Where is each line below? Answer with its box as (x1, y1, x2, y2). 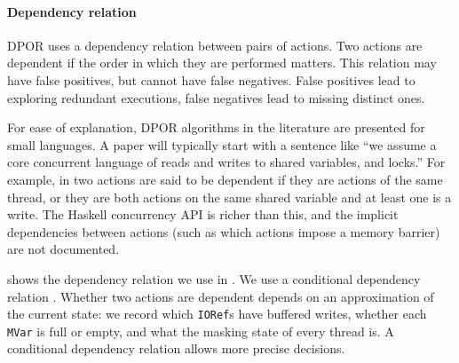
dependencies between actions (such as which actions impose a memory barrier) (7, 222, 440, 241)
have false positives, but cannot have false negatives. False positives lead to (7, 70, 415, 89)
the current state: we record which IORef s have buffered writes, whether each (7, 304, 427, 323)
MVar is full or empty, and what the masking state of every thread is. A (7, 321, 394, 340)
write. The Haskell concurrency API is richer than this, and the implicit (7, 205, 399, 224)
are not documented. (7, 240, 120, 258)
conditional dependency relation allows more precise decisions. (7, 339, 345, 358)
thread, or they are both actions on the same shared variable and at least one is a (7, 187, 452, 206)
